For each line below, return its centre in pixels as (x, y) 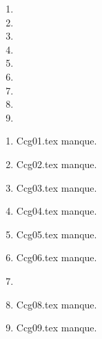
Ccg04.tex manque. (57, 211)
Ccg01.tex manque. (57, 141)
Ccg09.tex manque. (57, 328)
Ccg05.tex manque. (57, 234)
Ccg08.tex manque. (57, 304)
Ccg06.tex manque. (57, 257)
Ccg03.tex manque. (57, 187)
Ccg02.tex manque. (57, 164)
